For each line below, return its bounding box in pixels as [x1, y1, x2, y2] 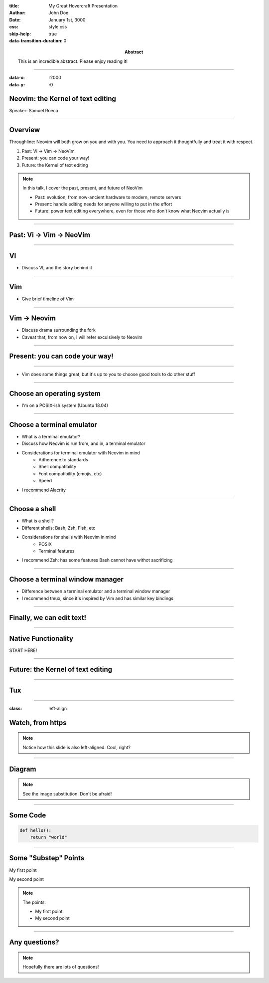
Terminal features [38, 548, 75, 554]
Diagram [9, 765, 36, 773]
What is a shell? [21, 518, 54, 524]
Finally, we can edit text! [9, 613, 87, 622]
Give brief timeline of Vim [21, 296, 74, 302]
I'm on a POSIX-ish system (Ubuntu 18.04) [21, 402, 109, 408]
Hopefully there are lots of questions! [22, 964, 99, 970]
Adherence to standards [38, 456, 88, 462]
